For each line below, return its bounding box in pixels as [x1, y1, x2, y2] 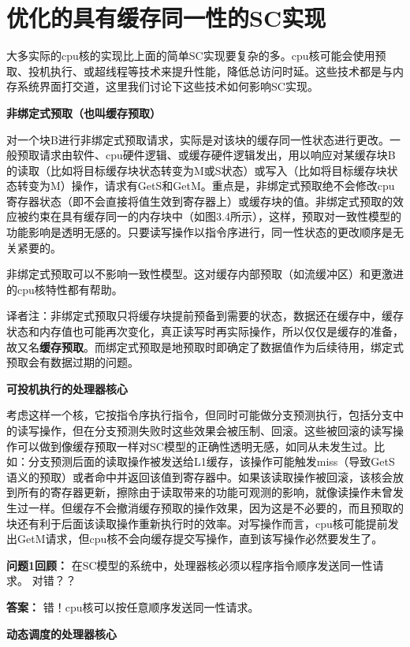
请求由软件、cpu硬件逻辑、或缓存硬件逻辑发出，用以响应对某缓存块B [39, 147, 396, 163]
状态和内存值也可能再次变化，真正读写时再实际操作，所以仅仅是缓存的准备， [6, 323, 404, 340]
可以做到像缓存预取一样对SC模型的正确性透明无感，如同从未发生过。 [17, 437, 374, 454]
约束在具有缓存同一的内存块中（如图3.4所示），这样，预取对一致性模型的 [28, 208, 401, 225]
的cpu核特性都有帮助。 [6, 281, 123, 297]
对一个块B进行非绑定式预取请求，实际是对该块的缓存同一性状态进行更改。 [6, 131, 389, 147]
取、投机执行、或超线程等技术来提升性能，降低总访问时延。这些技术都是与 [6, 62, 393, 79]
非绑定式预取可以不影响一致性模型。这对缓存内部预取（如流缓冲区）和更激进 [6, 266, 404, 282]
